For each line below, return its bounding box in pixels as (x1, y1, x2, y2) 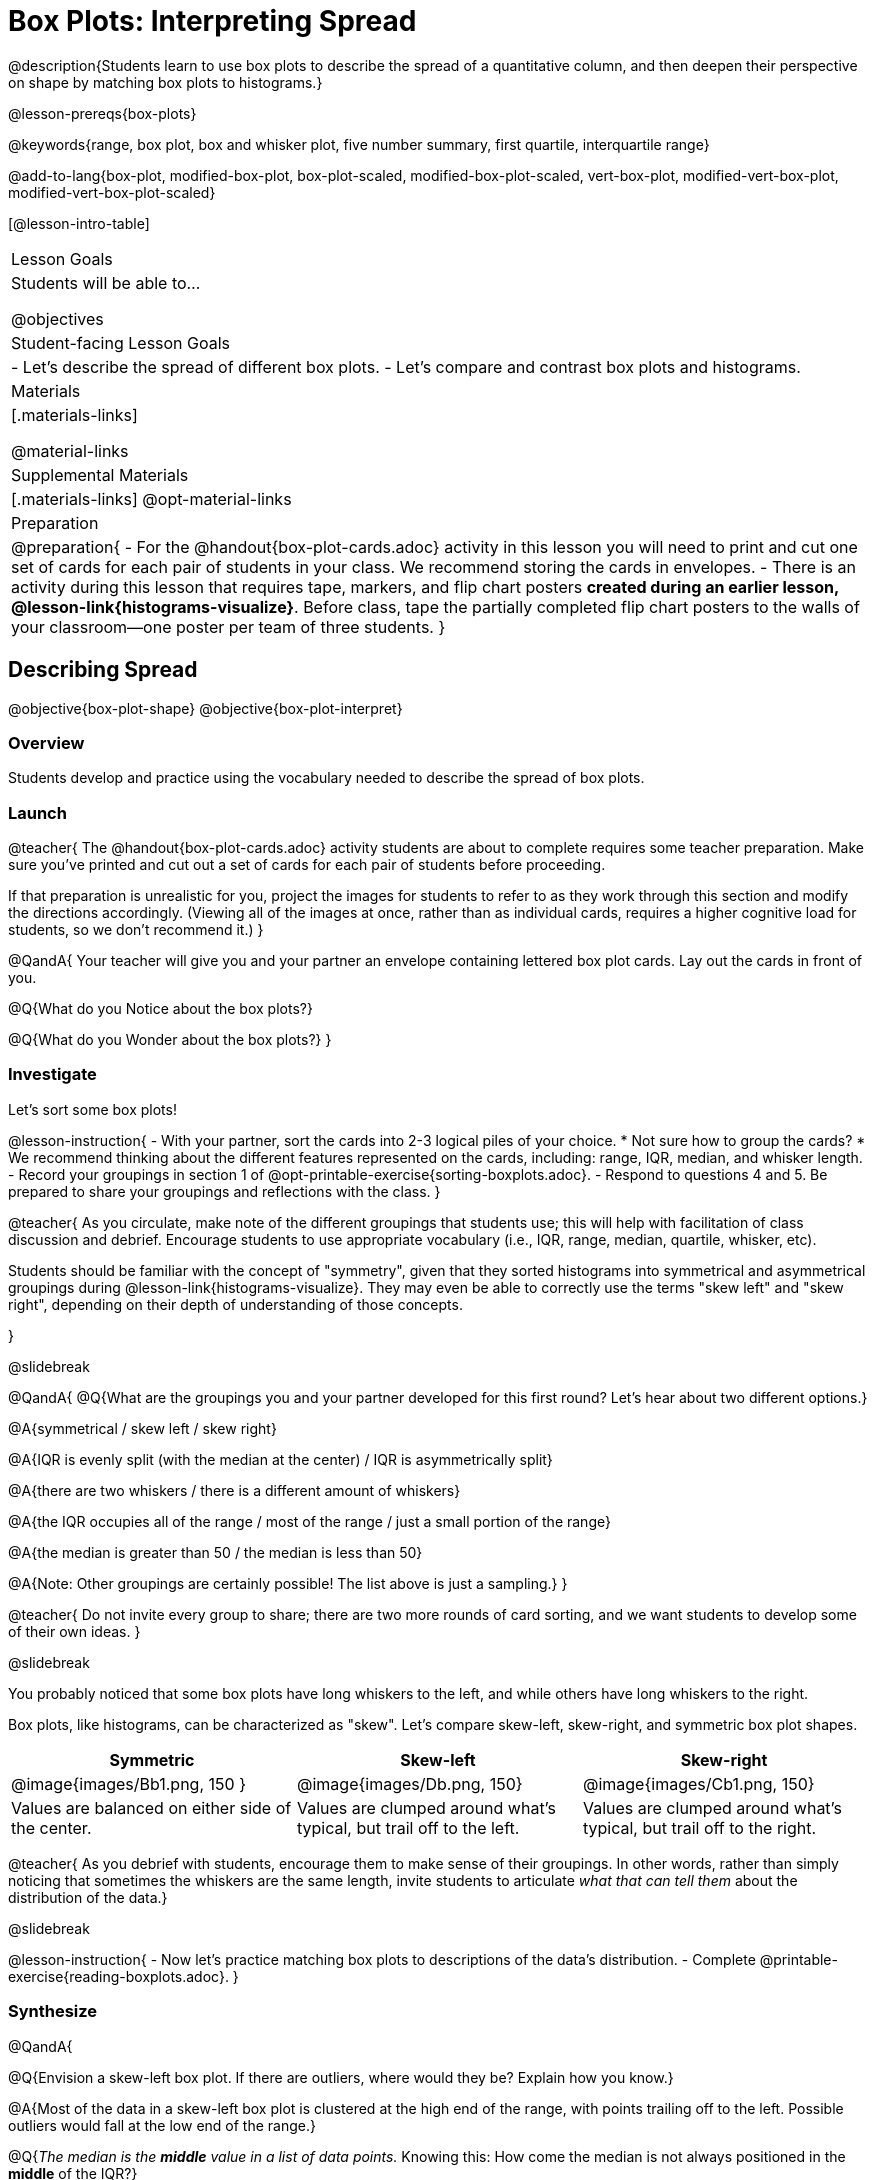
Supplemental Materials (11, 464, 189, 485)
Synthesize (8, 2001, 98, 2022)
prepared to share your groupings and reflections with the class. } (8, 1182, 441, 1200)
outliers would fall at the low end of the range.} (8, 2116, 316, 2134)
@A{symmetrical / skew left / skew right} (8, 1419, 277, 1437)
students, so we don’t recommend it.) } (8, 921, 264, 939)
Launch (8, 802, 67, 823)
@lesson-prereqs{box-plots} (8, 104, 197, 122)
